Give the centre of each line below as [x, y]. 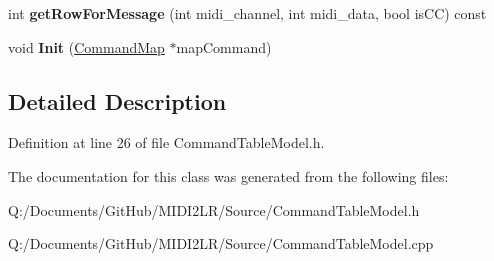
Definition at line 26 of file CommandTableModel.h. [166, 142]
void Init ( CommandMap [86, 46]
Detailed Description [117, 100]
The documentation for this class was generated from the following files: [228, 175]
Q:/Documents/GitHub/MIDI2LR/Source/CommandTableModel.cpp [221, 243]
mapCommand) [224, 46]
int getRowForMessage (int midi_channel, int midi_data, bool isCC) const [247, 13]
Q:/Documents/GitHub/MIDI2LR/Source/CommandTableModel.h [214, 209]
